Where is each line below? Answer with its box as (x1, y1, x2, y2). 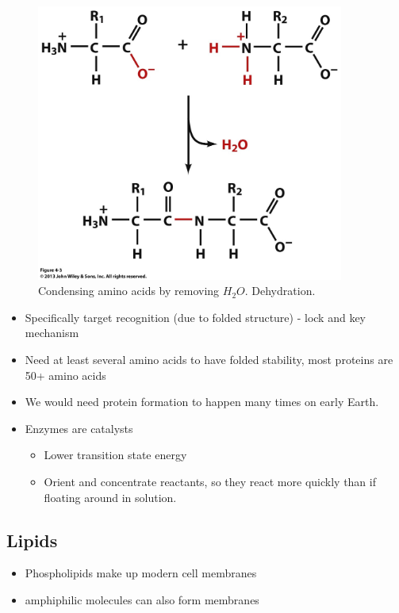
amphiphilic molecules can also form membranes (25, 592, 259, 608)
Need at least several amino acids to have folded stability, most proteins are (25, 351, 393, 368)
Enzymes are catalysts (25, 420, 133, 436)
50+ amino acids (25, 366, 106, 383)
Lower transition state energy (44, 446, 187, 463)
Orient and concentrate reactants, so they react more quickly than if (44, 473, 376, 490)
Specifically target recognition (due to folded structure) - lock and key (25, 308, 366, 325)
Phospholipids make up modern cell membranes (25, 565, 257, 581)
